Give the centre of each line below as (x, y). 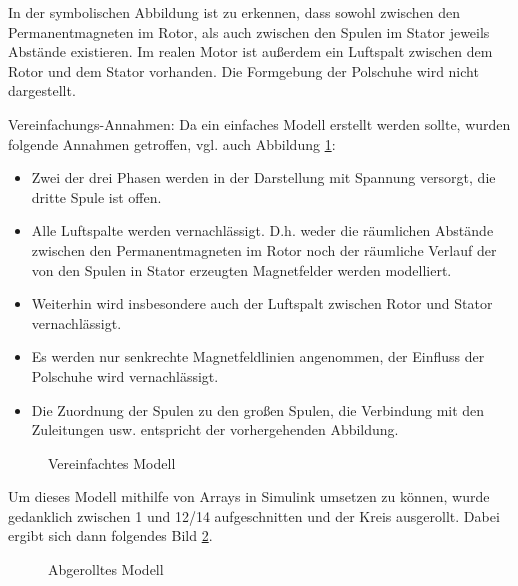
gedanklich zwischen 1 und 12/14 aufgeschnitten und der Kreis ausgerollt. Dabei (254, 515)
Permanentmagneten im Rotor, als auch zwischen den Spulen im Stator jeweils (249, 31)
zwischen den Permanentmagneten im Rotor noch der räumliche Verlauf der (264, 249)
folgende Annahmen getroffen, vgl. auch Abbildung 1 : (172, 143)
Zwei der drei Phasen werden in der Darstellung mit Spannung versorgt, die (263, 177)
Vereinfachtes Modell (112, 462)
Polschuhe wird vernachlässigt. (125, 375)
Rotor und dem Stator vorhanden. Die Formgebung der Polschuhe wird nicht (243, 70)
